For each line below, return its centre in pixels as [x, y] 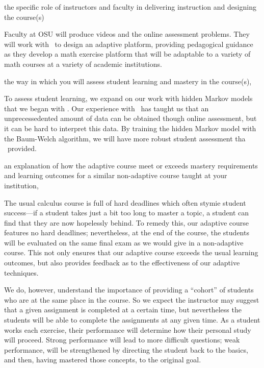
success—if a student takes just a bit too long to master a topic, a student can [127, 213]
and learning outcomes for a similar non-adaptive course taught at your [116, 175]
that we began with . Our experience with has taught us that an [107, 108]
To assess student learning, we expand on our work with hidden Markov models [128, 98]
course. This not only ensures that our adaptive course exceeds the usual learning [131, 252]
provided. [22, 148]
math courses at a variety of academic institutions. [83, 64]
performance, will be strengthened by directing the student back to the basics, [126, 349]
